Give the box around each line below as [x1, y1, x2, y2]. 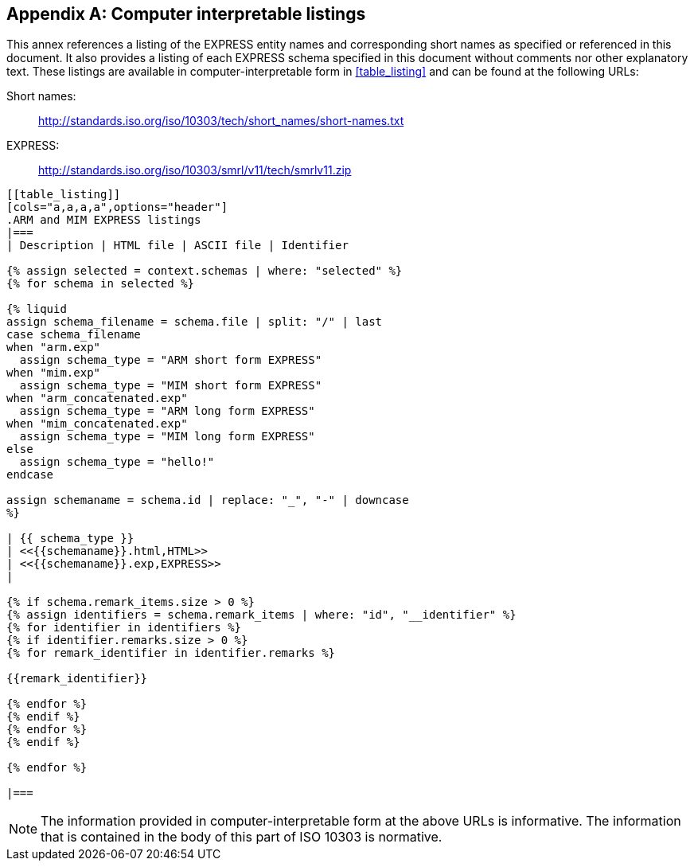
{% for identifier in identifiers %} [6, 621, 242, 635]
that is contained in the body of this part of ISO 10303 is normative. [41, 829, 443, 846]
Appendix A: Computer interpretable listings [6, 4, 366, 24]
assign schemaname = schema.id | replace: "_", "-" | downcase [6, 494, 409, 507]
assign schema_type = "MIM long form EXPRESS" [19, 430, 315, 443]
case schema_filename [6, 328, 141, 342]
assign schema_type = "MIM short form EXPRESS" [19, 379, 322, 392]
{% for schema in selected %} [6, 277, 195, 291]
